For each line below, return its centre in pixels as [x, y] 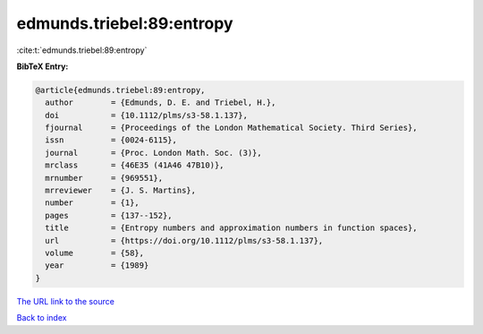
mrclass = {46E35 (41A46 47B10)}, [135, 165]
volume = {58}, [95, 253]
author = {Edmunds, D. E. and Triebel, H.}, [161, 103]
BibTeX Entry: [42, 66]
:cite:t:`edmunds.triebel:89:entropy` [82, 50]
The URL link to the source [66, 301]
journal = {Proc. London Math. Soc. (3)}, [154, 153]
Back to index [42, 318]
